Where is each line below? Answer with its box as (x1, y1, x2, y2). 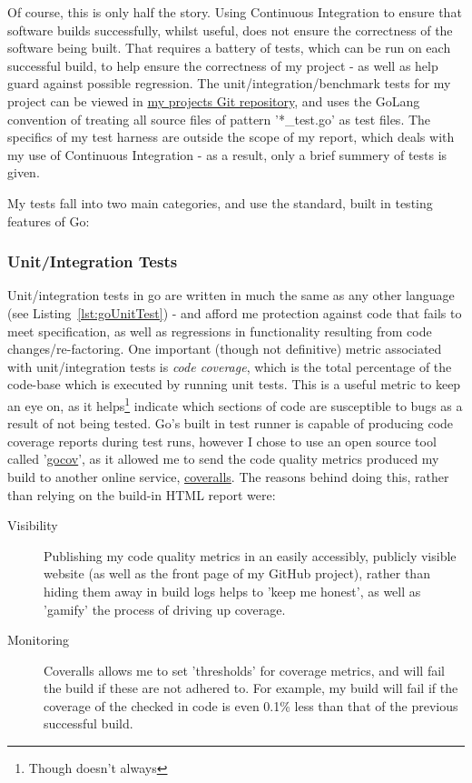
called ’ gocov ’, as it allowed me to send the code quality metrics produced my (7, 449, 439, 468)
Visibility (7, 516, 58, 535)
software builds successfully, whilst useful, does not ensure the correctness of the (7, 20, 453, 39)
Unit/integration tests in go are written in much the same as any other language (7, 286, 455, 305)
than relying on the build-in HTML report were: (7, 485, 276, 504)
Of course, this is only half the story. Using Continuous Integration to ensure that (7, 3, 462, 21)
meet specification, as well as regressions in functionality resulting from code (7, 321, 432, 340)
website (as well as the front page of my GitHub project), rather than (44, 564, 430, 583)
